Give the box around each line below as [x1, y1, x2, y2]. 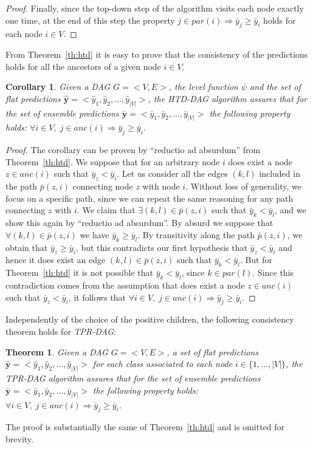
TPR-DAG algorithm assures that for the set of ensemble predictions [5, 372, 261, 385]
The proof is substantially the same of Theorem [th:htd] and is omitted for [5, 420, 285, 433]
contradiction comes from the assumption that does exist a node [5, 279, 245, 292]
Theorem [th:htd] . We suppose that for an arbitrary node [5, 155, 220, 168]
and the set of [250, 80, 301, 93]
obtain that [5, 241, 48, 253]
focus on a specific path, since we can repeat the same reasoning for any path [5, 191, 294, 204]
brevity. [5, 432, 33, 445]
